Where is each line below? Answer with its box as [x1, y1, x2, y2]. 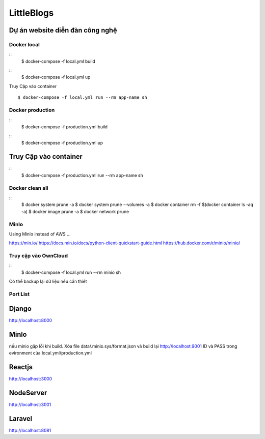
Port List [9, 291, 30, 297]
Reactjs [9, 363, 33, 371]
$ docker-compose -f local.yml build [21, 58, 96, 64]
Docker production [9, 107, 55, 114]
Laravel [9, 414, 32, 423]
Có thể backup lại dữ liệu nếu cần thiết [9, 278, 87, 285]
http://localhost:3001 [9, 401, 51, 408]
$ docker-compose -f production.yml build [21, 123, 108, 130]
